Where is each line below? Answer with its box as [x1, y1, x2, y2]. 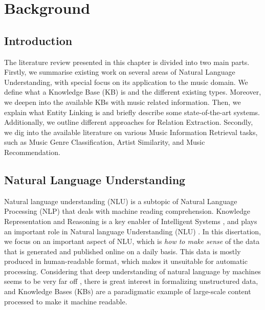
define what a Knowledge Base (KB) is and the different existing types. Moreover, [4, 86, 261, 97]
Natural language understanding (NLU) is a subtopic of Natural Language [4, 195, 237, 206]
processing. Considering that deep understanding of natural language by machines [4, 265, 261, 276]
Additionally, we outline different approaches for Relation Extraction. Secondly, [4, 117, 253, 127]
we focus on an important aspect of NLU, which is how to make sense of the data [4, 236, 260, 247]
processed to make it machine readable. [4, 296, 127, 306]
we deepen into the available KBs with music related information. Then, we [4, 96, 241, 107]
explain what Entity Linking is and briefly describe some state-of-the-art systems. [4, 106, 260, 117]
